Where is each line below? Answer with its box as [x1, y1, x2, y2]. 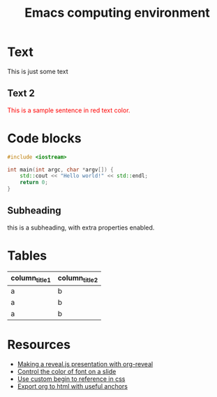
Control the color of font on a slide [17, 367, 117, 375]
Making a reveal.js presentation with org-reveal [17, 359, 154, 368]
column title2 [57, 273, 98, 284]
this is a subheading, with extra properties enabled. [7, 223, 155, 232]
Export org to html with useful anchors [17, 382, 128, 390]
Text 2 [7, 87, 35, 99]
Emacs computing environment [24, 5, 211, 21]
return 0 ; [20, 179, 49, 186]
